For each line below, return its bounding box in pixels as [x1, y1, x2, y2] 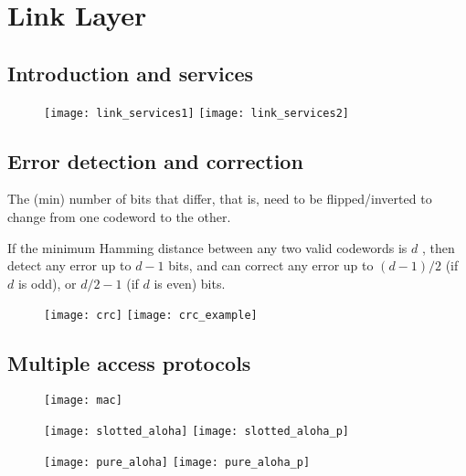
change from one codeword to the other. [7, 207, 231, 227]
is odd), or [17, 273, 77, 292]
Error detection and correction [7, 146, 303, 175]
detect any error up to [7, 256, 132, 275]
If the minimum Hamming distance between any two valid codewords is [7, 238, 408, 257]
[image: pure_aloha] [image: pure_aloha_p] [44, 455, 311, 469]
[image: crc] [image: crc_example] [44, 309, 258, 323]
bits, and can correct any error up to [168, 256, 374, 275]
